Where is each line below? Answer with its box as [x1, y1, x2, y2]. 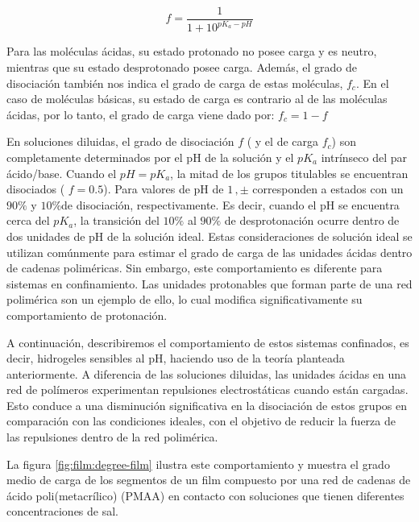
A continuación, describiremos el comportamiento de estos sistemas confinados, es [6, 333, 409, 350]
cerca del [6, 212, 50, 229]
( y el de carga [247, 133, 319, 150]
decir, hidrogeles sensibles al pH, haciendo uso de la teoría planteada [6, 350, 345, 367]
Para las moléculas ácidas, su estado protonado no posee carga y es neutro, [6, 43, 377, 60]
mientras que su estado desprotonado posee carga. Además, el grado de [6, 59, 357, 75]
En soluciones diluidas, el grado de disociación [6, 133, 234, 150]
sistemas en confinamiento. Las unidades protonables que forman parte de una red [6, 275, 413, 292]
